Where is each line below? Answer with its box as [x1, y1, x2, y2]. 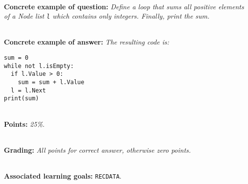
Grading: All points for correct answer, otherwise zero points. [4, 144, 191, 155]
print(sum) [4, 95, 39, 102]
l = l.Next [11, 87, 46, 94]
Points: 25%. [4, 118, 45, 129]
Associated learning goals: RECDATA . [4, 170, 122, 181]
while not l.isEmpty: [4, 62, 74, 69]
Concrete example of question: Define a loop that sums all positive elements [4, 1, 244, 11]
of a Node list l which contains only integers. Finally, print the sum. [4, 11, 210, 21]
